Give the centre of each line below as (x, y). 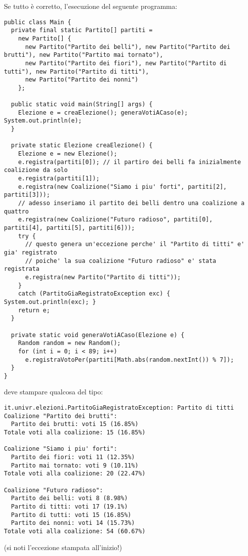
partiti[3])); (27, 195)
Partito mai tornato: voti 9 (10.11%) (75, 465)
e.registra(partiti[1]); (59, 179)
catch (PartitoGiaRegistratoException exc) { (94, 294)
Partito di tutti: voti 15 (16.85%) (71, 515)
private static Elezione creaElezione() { (82, 146)
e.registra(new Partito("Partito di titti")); (103, 277)
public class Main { (38, 22)
